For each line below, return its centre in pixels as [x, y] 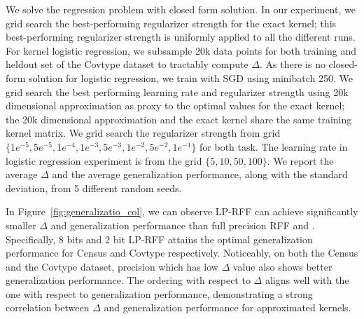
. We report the [300, 160]
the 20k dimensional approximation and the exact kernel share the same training [179, 119]
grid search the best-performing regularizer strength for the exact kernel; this [171, 23]
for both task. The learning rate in [274, 146]
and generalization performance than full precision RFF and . [183, 225]
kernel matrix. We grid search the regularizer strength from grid [143, 133]
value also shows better [282, 266]
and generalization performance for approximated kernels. [227, 307]
